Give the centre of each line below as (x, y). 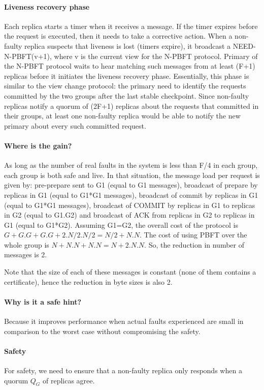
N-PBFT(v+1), (28, 56)
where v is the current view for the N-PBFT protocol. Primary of (156, 56)
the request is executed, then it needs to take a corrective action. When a (118, 36)
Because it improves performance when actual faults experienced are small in (124, 321)
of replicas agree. (69, 380)
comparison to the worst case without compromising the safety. (102, 331)
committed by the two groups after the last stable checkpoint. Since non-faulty (127, 95)
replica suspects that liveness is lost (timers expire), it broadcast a (128, 46)
